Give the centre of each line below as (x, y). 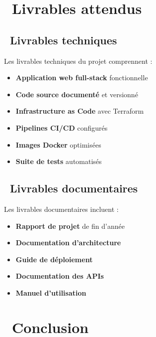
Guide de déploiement (54, 259)
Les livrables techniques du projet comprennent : (78, 61)
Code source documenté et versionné (77, 94)
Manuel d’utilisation (51, 292)
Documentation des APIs (60, 276)
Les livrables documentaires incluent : (61, 209)
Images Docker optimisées (58, 144)
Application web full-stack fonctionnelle (82, 78)
